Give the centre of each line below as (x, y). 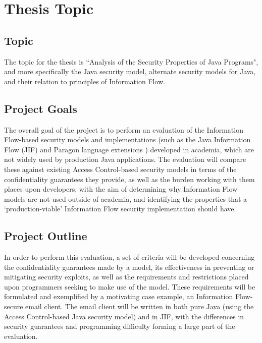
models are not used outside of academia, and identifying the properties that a (126, 198)
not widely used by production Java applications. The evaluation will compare (125, 159)
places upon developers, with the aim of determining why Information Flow (121, 189)
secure (14, 306)
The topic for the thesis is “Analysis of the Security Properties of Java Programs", (131, 61)
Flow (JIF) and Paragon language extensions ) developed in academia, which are (129, 149)
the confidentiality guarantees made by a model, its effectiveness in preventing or (129, 267)
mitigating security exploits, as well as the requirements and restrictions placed (126, 277)
